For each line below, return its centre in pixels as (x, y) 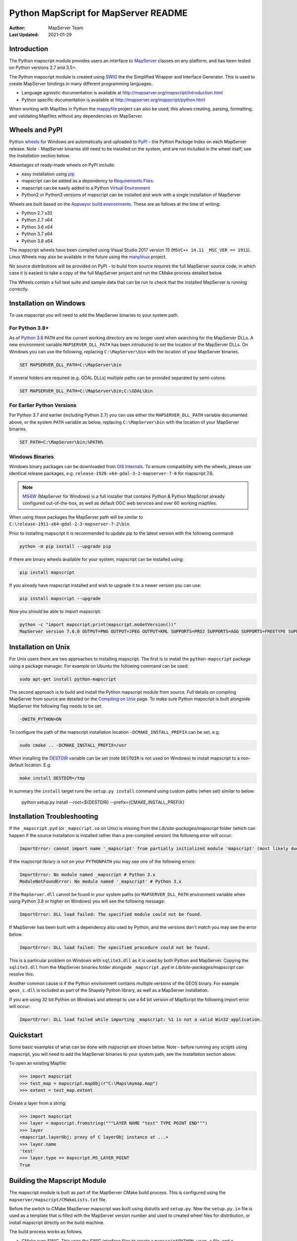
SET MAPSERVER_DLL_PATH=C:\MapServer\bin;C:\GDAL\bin (86, 391)
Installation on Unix (40, 647)
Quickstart (26, 1035)
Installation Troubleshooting (54, 817)
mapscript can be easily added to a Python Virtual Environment (86, 188)
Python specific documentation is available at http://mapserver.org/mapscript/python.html (113, 100)
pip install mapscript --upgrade (60, 598)
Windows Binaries (31, 457)
